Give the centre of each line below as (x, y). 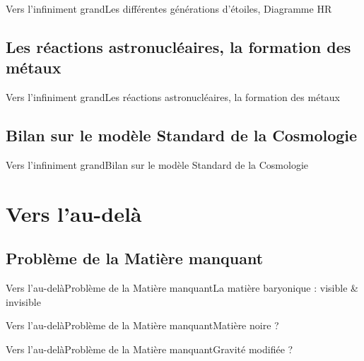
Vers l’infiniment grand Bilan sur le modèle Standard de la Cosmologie (157, 164)
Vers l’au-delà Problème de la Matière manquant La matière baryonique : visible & (182, 288)
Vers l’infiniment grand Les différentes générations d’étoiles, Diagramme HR (169, 8)
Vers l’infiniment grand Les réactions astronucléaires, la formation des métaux (173, 97)
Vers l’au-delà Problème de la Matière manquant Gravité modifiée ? (149, 349)
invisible (23, 301)
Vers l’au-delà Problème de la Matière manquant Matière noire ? (142, 325)
